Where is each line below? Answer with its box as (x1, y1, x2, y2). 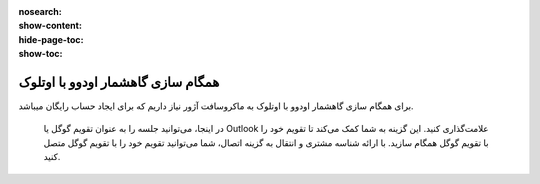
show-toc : (18, 48, 63, 60)
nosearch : (18, 6, 62, 17)
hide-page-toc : (18, 33, 84, 45)
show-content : (18, 20, 82, 32)
